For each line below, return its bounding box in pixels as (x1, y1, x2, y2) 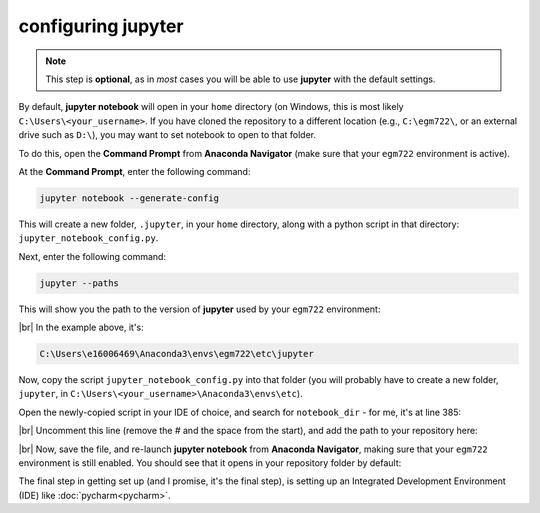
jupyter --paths (39, 277, 120, 289)
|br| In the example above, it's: (18, 321, 144, 333)
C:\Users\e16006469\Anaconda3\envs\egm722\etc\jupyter (39, 348, 314, 359)
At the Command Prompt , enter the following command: (18, 165, 251, 177)
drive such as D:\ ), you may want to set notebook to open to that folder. (18, 129, 317, 141)
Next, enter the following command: (18, 250, 167, 262)
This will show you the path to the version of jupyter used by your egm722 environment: (18, 303, 381, 315)
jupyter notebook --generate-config (39, 192, 220, 204)
